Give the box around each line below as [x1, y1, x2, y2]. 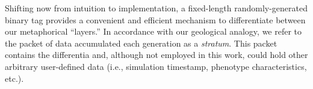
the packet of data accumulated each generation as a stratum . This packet [5, 36, 277, 49]
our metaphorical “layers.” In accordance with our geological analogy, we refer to [5, 25, 302, 38]
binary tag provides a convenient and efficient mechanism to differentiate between [5, 13, 306, 26]
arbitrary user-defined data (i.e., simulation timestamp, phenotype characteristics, [5, 60, 307, 72]
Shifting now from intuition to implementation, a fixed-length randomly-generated [5, 2, 308, 14]
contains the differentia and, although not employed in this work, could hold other [5, 48, 308, 61]
